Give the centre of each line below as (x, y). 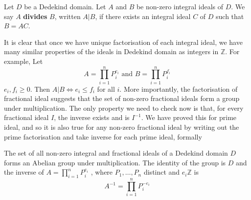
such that (230, 16)
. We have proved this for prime (189, 117)
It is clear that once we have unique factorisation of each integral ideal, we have (123, 42)
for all (106, 89)
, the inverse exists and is (92, 117)
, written (68, 16)
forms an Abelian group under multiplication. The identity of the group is (115, 162)
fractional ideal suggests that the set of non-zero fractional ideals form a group (122, 98)
